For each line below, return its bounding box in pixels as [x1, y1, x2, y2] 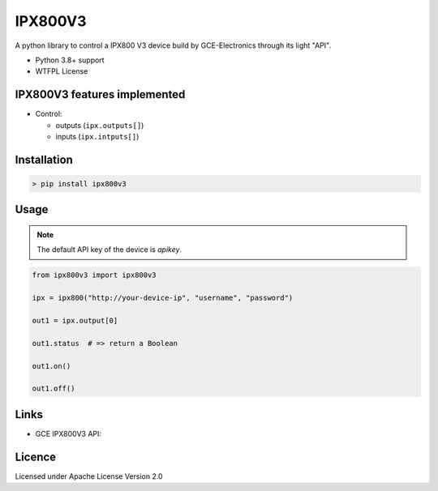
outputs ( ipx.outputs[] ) [55, 120, 144, 130]
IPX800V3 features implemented [15, 88, 186, 101]
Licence [15, 450, 57, 463]
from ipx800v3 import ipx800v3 [32, 271, 157, 280]
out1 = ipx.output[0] [32, 316, 118, 325]
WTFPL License [35, 66, 88, 76]
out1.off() [32, 384, 75, 393]
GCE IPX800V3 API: [35, 429, 101, 438]
